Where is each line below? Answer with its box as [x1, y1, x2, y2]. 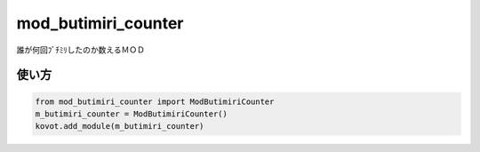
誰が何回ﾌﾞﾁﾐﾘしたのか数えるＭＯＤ [16, 44, 146, 55]
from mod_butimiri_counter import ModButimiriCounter [35, 96, 275, 107]
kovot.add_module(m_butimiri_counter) [35, 121, 204, 132]
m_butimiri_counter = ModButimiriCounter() [35, 108, 228, 119]
